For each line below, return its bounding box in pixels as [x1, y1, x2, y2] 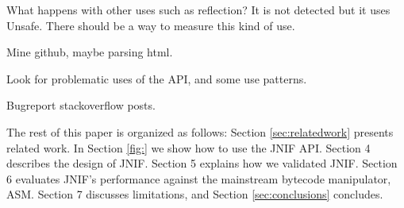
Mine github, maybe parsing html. [6, 44, 173, 60]
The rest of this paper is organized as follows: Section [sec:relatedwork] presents [6, 123, 394, 140]
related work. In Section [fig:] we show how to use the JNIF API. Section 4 [6, 139, 371, 156]
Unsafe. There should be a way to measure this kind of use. [6, 17, 295, 33]
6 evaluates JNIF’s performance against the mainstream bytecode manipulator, [6, 170, 391, 187]
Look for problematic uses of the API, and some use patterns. [6, 70, 307, 87]
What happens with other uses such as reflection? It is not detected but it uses [6, 2, 391, 17]
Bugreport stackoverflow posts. [6, 97, 156, 114]
